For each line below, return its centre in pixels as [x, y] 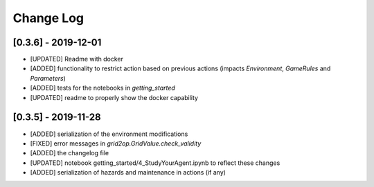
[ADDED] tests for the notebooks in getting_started [103, 88]
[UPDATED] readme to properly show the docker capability [114, 97]
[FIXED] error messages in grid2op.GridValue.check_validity [116, 143]
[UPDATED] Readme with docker [77, 59]
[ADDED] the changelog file [70, 153]
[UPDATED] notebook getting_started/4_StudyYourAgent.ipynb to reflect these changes [155, 163]
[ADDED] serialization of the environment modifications [109, 134]
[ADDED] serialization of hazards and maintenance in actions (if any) [128, 173]
